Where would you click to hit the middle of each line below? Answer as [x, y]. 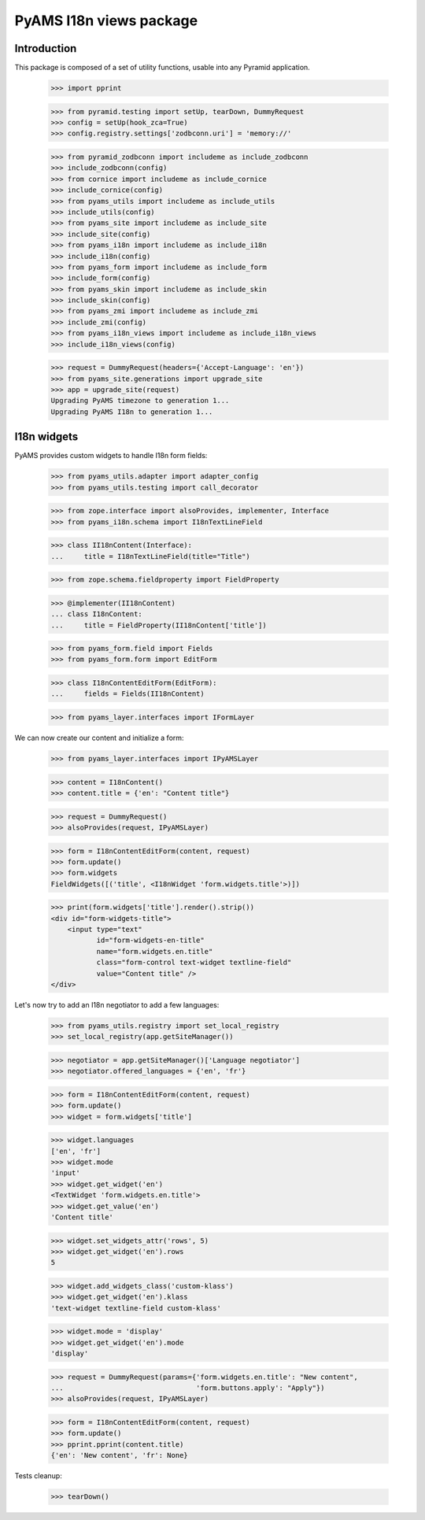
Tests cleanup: [38, 1476]
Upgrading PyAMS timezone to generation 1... [140, 401]
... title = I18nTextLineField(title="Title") [151, 556]
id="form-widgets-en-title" [150, 940]
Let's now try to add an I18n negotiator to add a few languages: [117, 1004]
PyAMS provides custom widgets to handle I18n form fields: [111, 456]
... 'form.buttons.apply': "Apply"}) [188, 1388]
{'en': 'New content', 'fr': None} [119, 1455]
